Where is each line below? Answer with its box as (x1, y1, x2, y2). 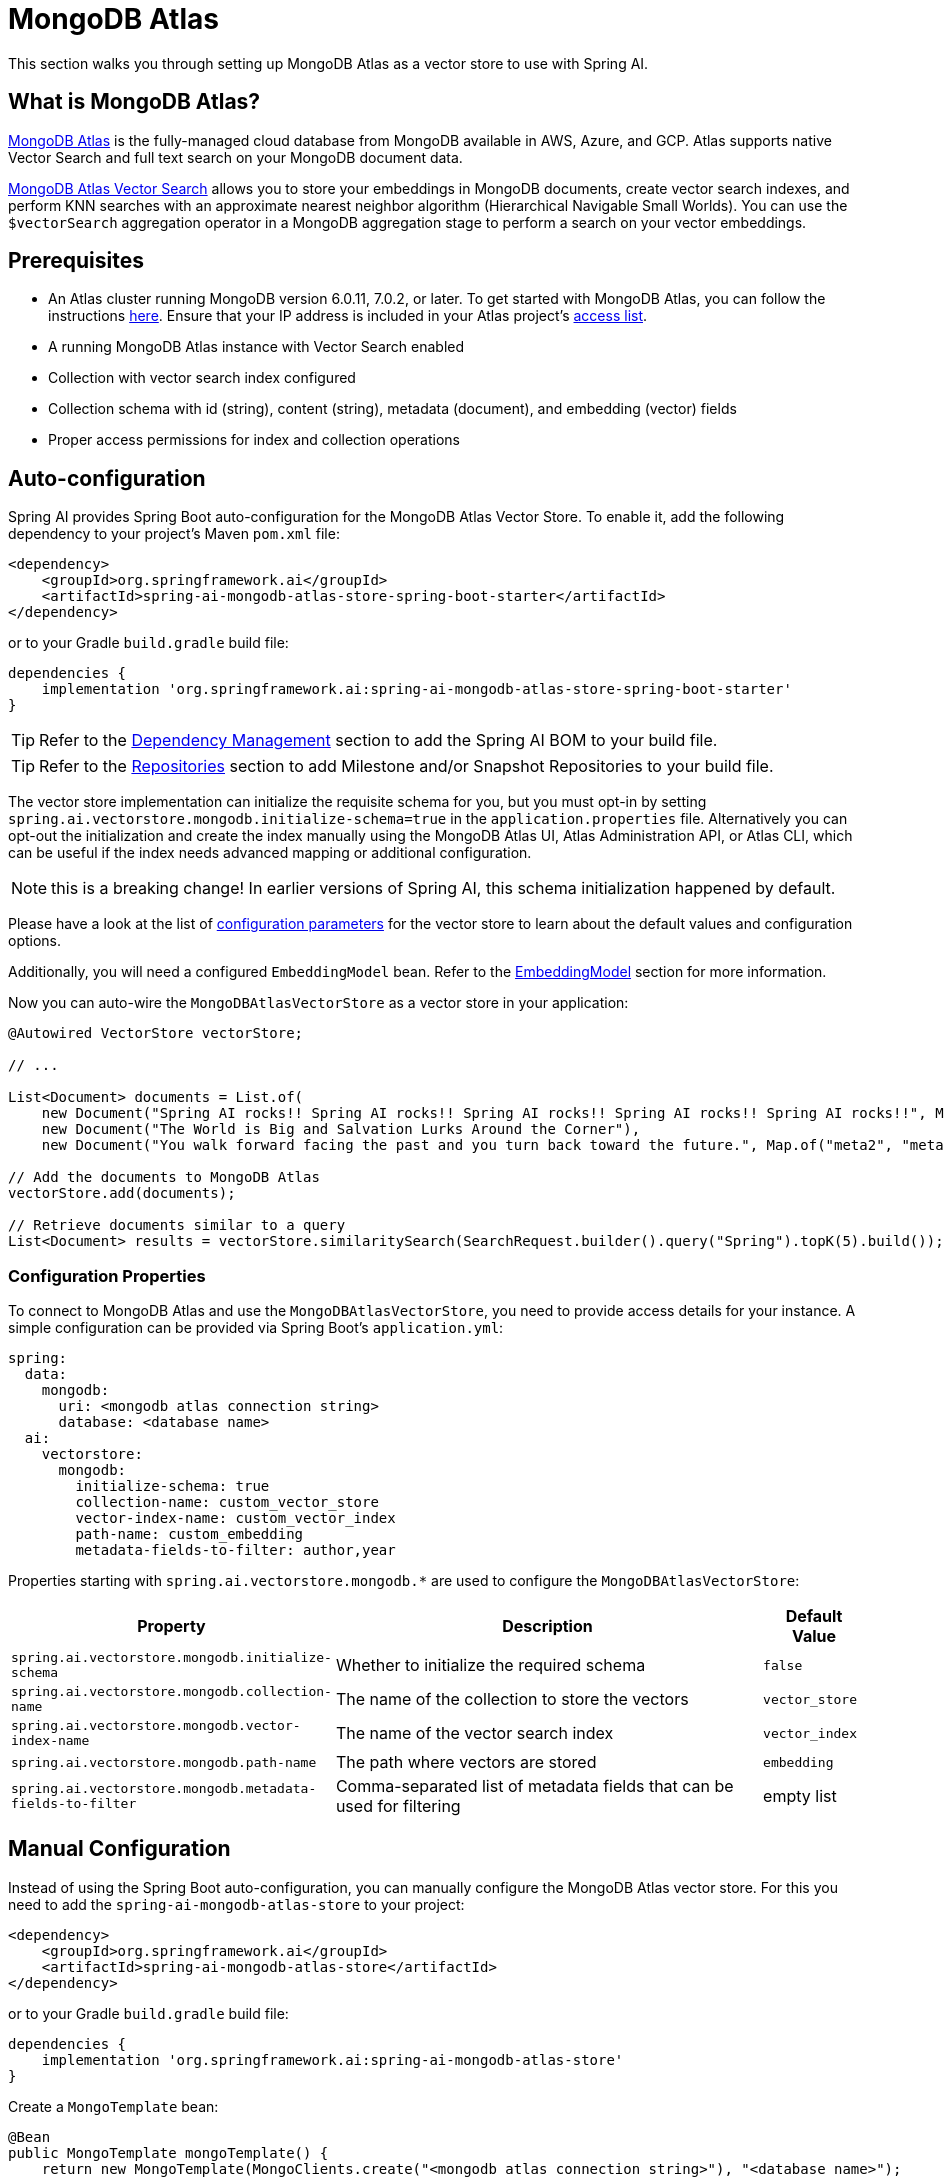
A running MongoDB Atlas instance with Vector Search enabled (48, 338, 465, 356)
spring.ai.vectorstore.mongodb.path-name (11, 1754, 317, 1770)
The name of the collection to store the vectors (335, 1689, 689, 1710)
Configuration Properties (8, 1265, 206, 1286)
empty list (763, 1786, 837, 1807)
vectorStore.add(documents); (8, 1185, 236, 1202)
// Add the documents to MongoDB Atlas (8, 1169, 320, 1186)
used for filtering (335, 1796, 461, 1817)
